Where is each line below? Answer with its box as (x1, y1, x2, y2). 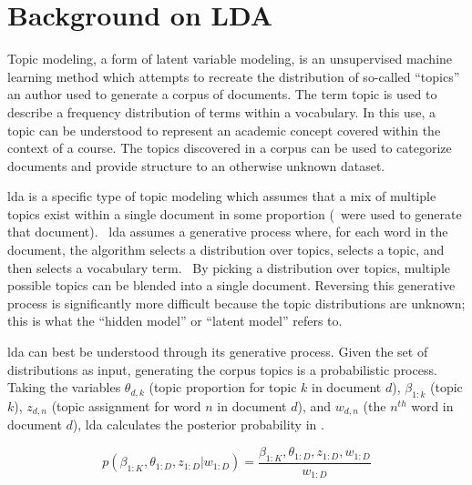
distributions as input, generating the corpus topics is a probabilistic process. (7, 359, 437, 379)
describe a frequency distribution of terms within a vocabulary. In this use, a (7, 102, 436, 121)
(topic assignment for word (51, 397, 201, 416)
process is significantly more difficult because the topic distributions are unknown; (7, 293, 466, 312)
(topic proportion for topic (149, 378, 297, 397)
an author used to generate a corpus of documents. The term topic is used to (7, 85, 437, 104)
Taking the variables (7, 378, 121, 397)
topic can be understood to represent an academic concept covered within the (7, 120, 441, 139)
